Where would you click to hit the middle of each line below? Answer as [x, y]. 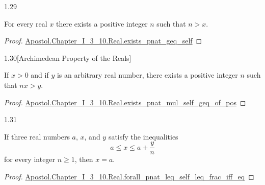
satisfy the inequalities [143, 136]
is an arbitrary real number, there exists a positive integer [147, 75]
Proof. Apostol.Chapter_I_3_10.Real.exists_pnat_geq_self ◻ [103, 41]
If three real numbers [37, 136]
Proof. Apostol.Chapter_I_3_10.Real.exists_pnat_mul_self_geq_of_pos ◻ [125, 102]
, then [84, 159]
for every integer [30, 159]
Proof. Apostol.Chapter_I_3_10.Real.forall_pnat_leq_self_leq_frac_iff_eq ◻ [129, 176]
